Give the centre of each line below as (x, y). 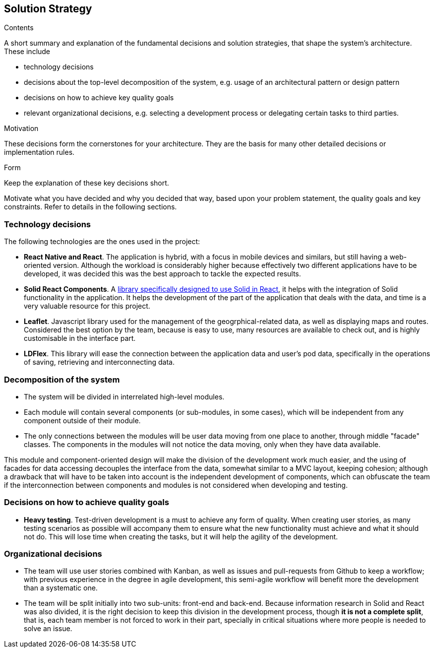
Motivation (21, 129)
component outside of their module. (82, 420)
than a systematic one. (61, 588)
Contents (19, 28)
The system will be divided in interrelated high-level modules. (124, 396)
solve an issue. (48, 629)
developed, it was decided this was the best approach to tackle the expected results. (162, 274)
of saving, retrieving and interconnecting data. (99, 362)
